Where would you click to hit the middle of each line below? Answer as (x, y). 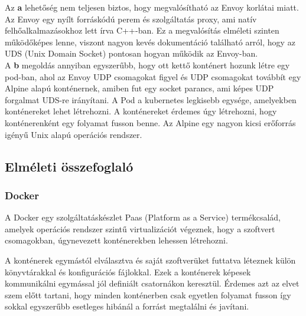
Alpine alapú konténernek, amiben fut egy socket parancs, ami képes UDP (139, 88)
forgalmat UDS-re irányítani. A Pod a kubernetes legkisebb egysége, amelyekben (151, 99)
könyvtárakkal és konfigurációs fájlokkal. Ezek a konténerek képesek (128, 271)
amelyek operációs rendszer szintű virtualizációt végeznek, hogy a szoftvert (140, 228)
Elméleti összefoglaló (69, 166)
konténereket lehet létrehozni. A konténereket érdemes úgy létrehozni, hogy (141, 111)
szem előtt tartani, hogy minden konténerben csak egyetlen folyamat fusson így (148, 294)
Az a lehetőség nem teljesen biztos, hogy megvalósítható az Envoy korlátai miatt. (152, 7)
